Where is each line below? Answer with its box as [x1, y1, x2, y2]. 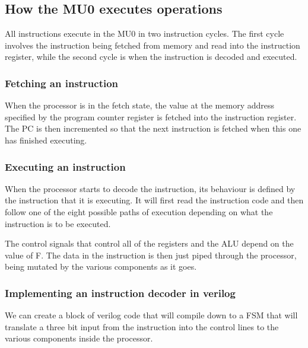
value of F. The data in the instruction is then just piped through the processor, [5, 248, 297, 261]
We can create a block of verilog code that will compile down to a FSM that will [5, 309, 298, 321]
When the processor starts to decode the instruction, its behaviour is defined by [5, 182, 296, 194]
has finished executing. [5, 133, 87, 146]
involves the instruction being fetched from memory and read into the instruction [5, 39, 300, 51]
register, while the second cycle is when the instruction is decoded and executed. [5, 50, 297, 63]
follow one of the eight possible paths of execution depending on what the [5, 205, 273, 218]
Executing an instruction [5, 159, 126, 174]
